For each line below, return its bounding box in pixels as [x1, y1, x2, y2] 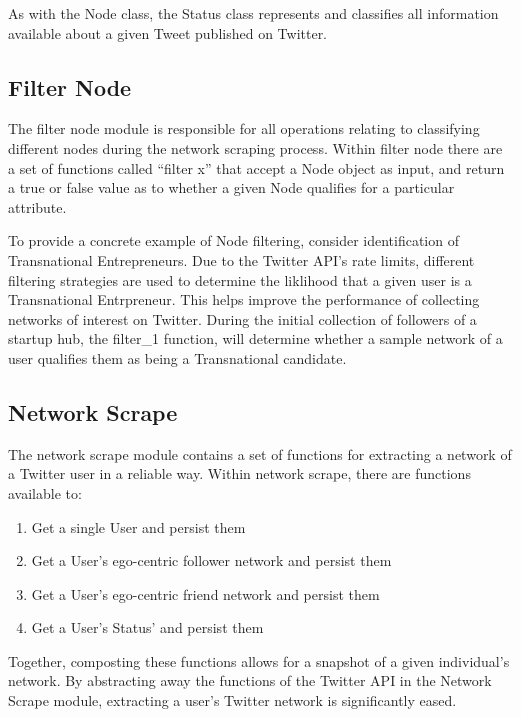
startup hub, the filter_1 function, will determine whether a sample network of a [8, 328, 503, 349]
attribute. [8, 196, 67, 217]
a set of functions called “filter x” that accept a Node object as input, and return [8, 157, 505, 178]
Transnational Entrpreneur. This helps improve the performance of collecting [8, 289, 480, 310]
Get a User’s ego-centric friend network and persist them [31, 583, 380, 604]
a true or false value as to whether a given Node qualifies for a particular [8, 177, 455, 198]
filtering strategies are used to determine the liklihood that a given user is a [8, 269, 472, 290]
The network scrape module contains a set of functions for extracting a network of [8, 443, 512, 464]
